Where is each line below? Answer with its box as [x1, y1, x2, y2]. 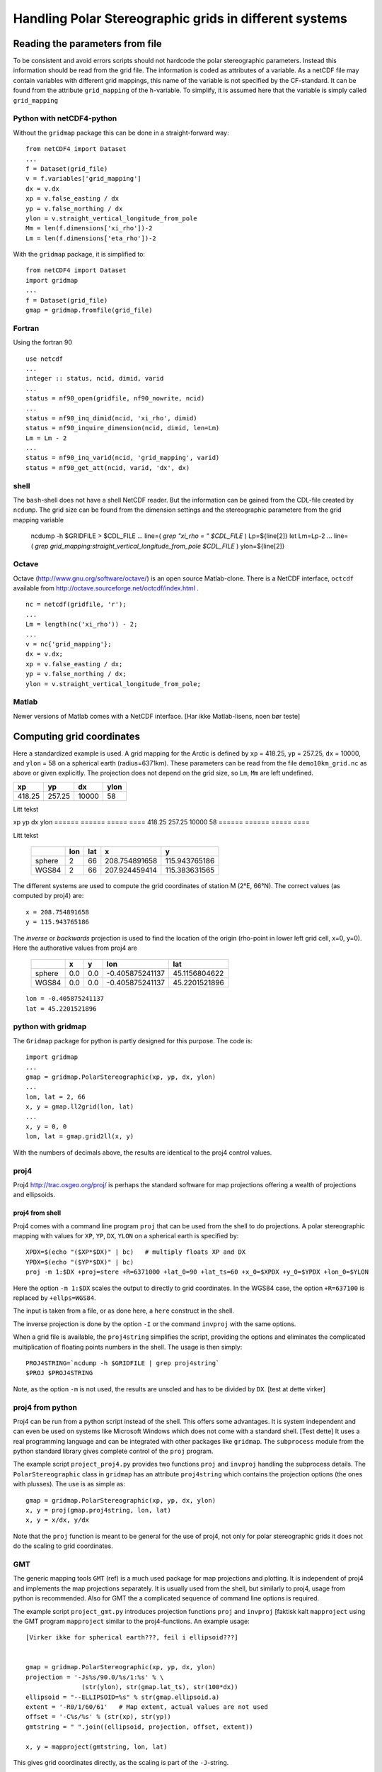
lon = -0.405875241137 [25, 994, 105, 1003]
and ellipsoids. [13, 1191, 56, 1199]
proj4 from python [13, 1402, 78, 1412]
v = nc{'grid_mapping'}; [25, 640, 112, 649]
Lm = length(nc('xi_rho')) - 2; [25, 620, 138, 629]
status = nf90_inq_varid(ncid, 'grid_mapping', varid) [25, 454, 220, 462]
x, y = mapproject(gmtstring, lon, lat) [25, 1742, 168, 1751]
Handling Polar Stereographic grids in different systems [13, 11, 348, 26]
